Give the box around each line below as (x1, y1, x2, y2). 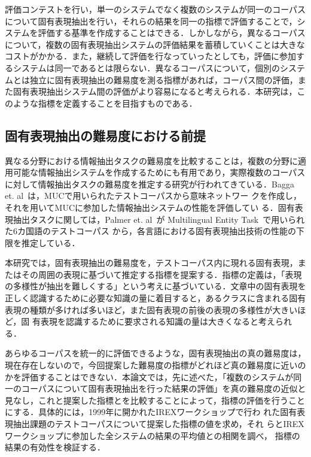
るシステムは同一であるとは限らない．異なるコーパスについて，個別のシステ (5, 61, 305, 74)
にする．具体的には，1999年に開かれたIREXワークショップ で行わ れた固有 (5, 405, 297, 418)
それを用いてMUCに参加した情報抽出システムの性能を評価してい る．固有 (5, 201, 295, 213)
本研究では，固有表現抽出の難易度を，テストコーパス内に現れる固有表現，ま (5, 256, 306, 269)
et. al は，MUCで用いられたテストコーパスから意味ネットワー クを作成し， (5, 189, 302, 202)
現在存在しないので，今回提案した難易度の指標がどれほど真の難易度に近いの (5, 359, 306, 371)
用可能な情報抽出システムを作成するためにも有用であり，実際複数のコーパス (5, 166, 306, 178)
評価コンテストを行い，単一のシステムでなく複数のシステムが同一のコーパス (5, 3, 306, 15)
